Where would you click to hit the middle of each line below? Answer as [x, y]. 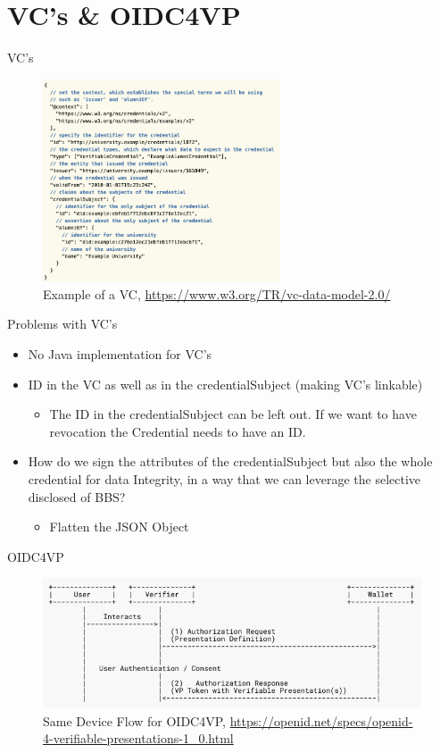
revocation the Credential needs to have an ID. [178, 431]
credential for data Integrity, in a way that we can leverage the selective [224, 478]
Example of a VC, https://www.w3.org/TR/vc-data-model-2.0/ [217, 293]
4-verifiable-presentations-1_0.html [138, 738]
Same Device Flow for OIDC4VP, [134, 720]
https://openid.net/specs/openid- [321, 720]
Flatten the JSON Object [119, 527]
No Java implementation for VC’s [120, 353]
